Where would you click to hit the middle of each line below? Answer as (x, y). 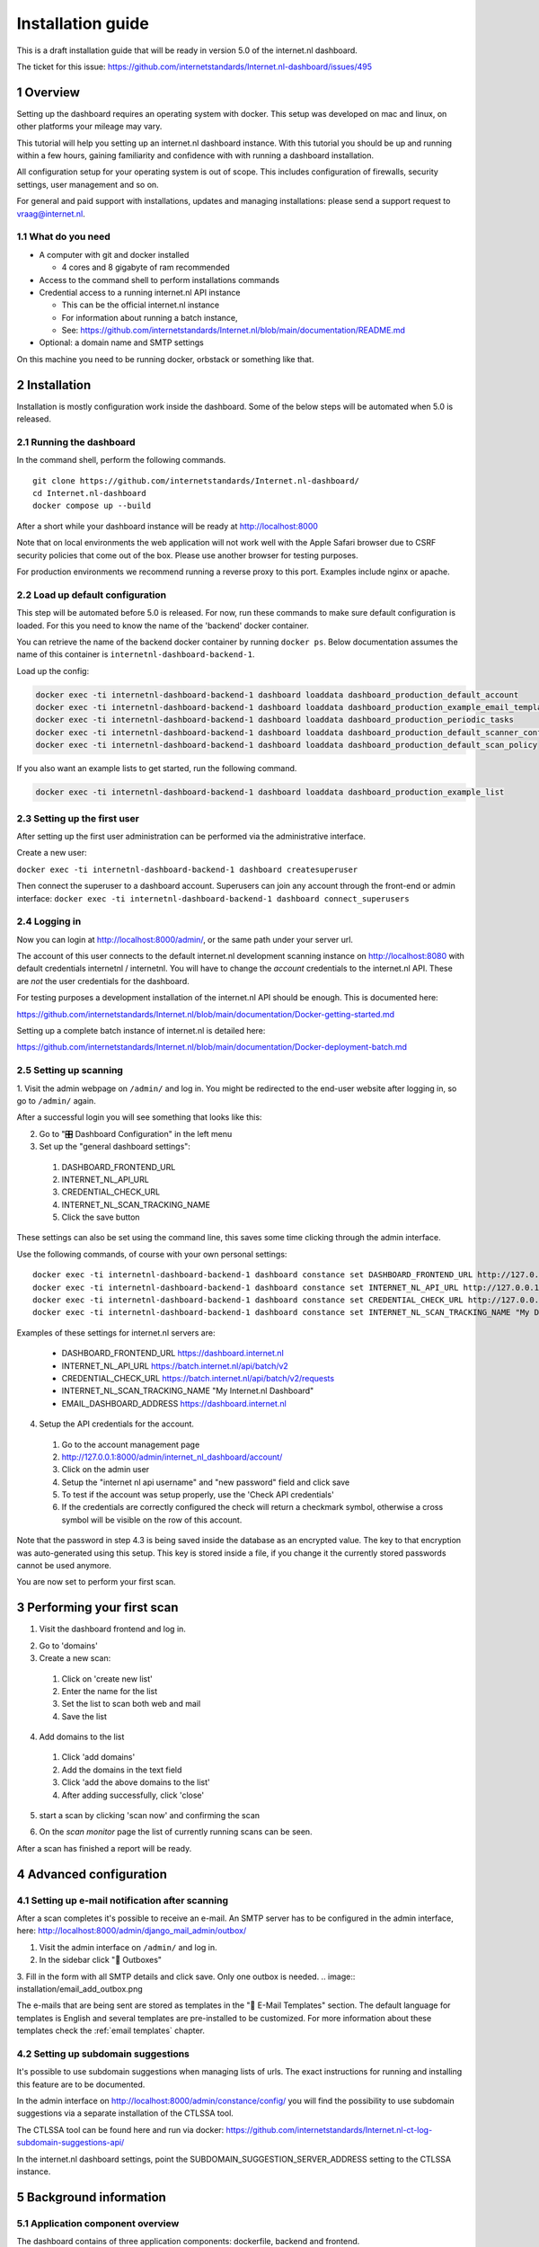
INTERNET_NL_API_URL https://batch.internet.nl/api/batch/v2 (175, 1365)
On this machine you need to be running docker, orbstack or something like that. (165, 359)
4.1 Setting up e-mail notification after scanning (123, 1900)
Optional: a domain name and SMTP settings (121, 342)
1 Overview (49, 92)
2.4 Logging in (49, 921)
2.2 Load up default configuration (91, 595)
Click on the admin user (106, 1470)
